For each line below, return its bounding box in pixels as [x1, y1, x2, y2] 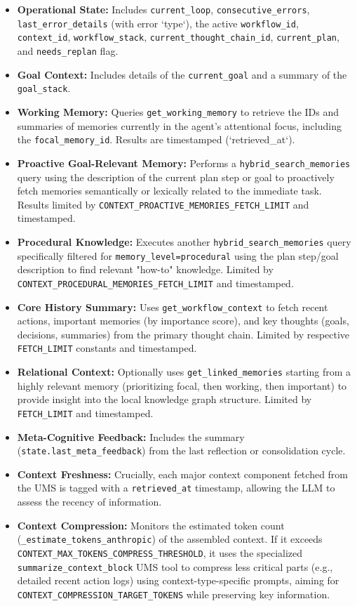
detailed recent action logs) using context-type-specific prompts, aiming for [17, 573, 339, 588]
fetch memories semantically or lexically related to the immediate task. [17, 183, 322, 198]
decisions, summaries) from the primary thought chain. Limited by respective [17, 327, 350, 341]
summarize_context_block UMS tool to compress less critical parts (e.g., [17, 559, 333, 574]
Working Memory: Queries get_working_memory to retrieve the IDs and [17, 104, 339, 119]
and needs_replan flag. [17, 43, 119, 58]
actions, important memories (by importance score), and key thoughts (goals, [17, 313, 349, 328]
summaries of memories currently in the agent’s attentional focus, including [17, 118, 342, 133]
